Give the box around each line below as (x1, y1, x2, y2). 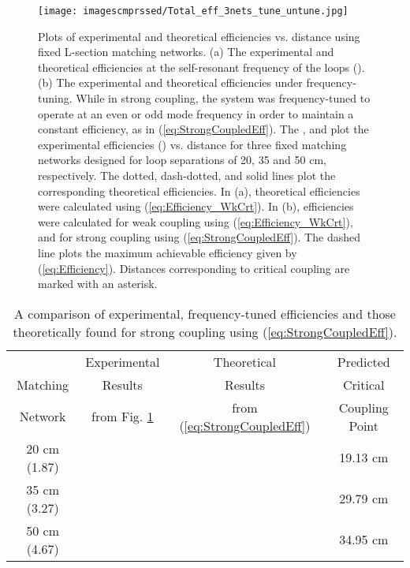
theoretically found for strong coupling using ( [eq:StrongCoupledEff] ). (13, 322, 397, 341)
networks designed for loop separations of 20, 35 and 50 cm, (38, 151, 326, 168)
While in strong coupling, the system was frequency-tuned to (76, 90, 371, 106)
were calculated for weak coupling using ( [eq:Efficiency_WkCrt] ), (38, 213, 353, 230)
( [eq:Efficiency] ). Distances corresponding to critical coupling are (38, 260, 350, 276)
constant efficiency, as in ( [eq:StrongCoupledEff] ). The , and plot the (38, 121, 369, 137)
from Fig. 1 (91, 407, 154, 426)
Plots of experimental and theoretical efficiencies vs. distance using (38, 28, 360, 44)
